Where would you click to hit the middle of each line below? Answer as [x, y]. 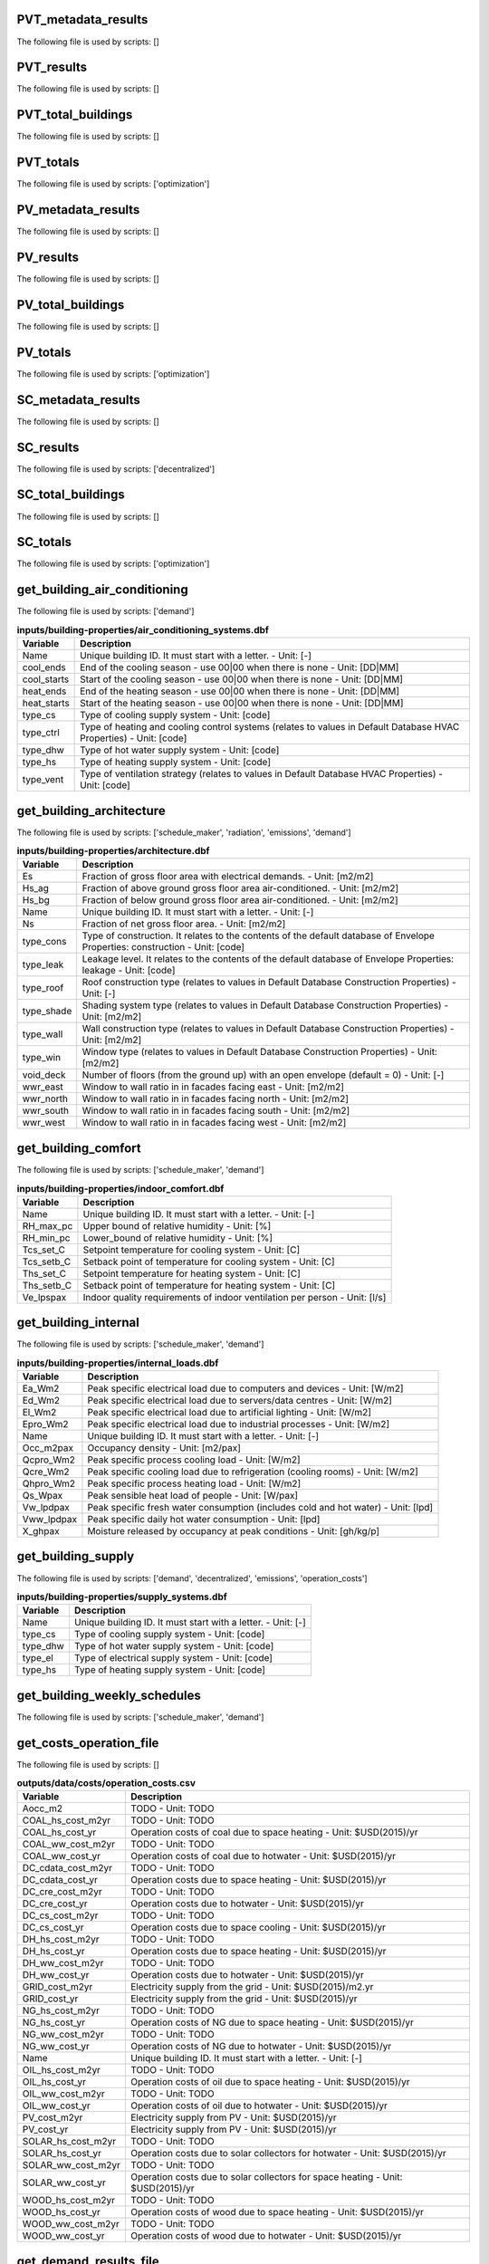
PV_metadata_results [78, 210]
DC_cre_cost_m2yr [62, 1892]
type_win [42, 1058]
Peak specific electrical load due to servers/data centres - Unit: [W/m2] [240, 1401]
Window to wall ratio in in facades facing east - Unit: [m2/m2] [213, 1087]
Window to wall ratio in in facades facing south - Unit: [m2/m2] [216, 1111]
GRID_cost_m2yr [58, 1987]
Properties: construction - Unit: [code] [163, 947]
